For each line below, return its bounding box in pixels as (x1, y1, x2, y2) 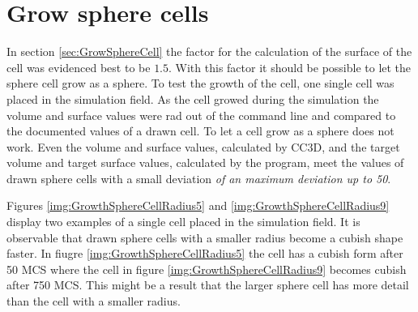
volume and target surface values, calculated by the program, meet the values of (6, 154, 404, 171)
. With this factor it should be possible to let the (168, 58, 412, 75)
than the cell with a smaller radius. (6, 293, 181, 310)
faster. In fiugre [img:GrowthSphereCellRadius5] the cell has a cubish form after (6, 245, 403, 262)
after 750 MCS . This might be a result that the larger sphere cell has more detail (6, 276, 409, 293)
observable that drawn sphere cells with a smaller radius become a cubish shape (6, 229, 403, 246)
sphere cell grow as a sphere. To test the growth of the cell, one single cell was (6, 75, 395, 92)
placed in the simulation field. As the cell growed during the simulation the (6, 90, 379, 107)
